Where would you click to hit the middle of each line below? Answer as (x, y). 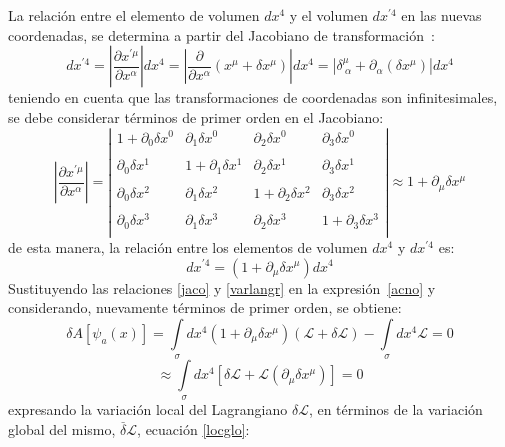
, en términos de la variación (395, 409)
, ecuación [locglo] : (193, 429)
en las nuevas (441, 15)
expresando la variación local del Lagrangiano (148, 409)
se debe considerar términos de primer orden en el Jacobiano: (196, 116)
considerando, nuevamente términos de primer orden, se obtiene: (205, 307)
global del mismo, (62, 429)
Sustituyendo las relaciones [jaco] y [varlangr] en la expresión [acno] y (222, 287)
